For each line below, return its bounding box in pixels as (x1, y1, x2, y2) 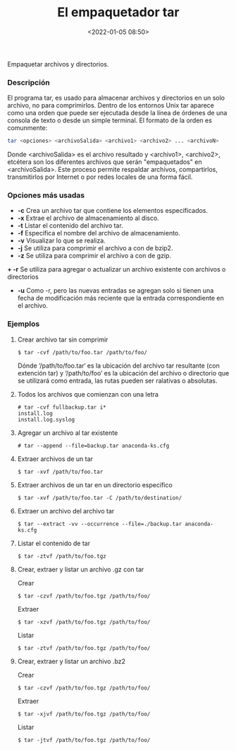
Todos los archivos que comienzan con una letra (17, 390, 159, 398)
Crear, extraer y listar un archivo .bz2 (17, 657, 125, 665)
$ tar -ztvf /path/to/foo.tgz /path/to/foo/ (17, 644, 151, 651)
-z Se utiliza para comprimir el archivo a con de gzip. (17, 252, 171, 260)
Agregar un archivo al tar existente (17, 429, 118, 437)
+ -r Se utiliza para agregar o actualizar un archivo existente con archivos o (7, 265, 226, 274)
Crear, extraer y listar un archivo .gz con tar (17, 565, 144, 574)
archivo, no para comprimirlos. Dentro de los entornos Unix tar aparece (7, 101, 215, 110)
